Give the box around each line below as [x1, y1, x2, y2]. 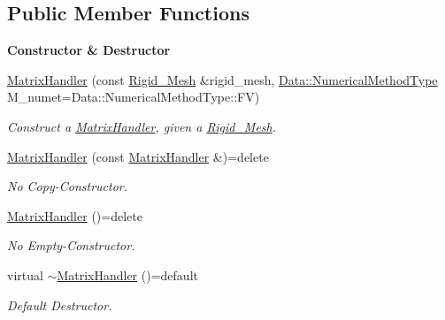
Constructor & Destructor [7, 41, 171, 59]
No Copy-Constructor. [7, 177, 128, 195]
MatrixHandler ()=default [57, 265, 198, 284]
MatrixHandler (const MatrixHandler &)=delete [7, 147, 269, 165]
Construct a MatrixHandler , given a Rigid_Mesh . [7, 117, 277, 135]
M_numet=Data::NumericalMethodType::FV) [7, 88, 260, 106]
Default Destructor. [7, 295, 112, 314]
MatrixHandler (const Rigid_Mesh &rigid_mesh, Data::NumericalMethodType [7, 70, 438, 88]
